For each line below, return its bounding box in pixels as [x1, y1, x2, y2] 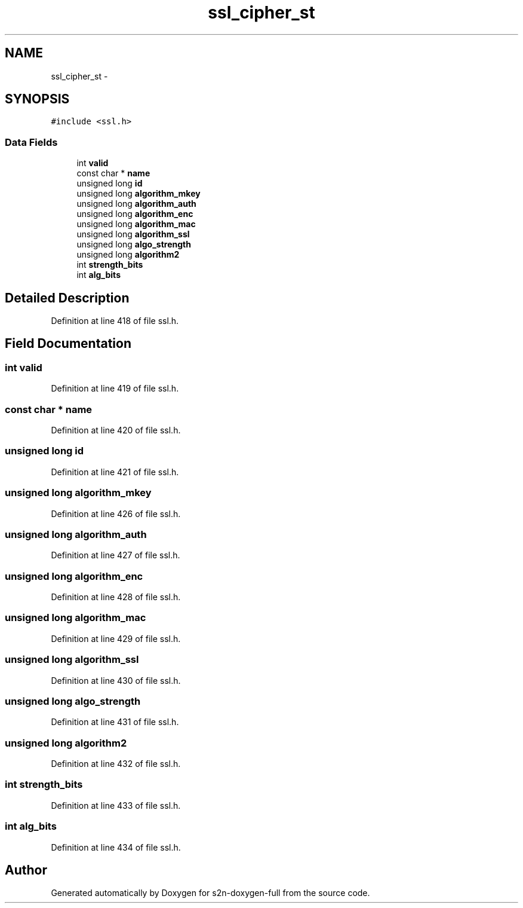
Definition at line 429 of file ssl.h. [51, 633, 181, 644]
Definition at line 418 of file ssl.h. [51, 316, 179, 326]
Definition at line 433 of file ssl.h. [51, 800, 181, 811]
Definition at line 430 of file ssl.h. [51, 675, 181, 686]
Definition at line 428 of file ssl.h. [51, 592, 181, 602]
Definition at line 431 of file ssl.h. [51, 717, 179, 727]
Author [5, 862, 47, 878]
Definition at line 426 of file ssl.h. [51, 508, 181, 519]
